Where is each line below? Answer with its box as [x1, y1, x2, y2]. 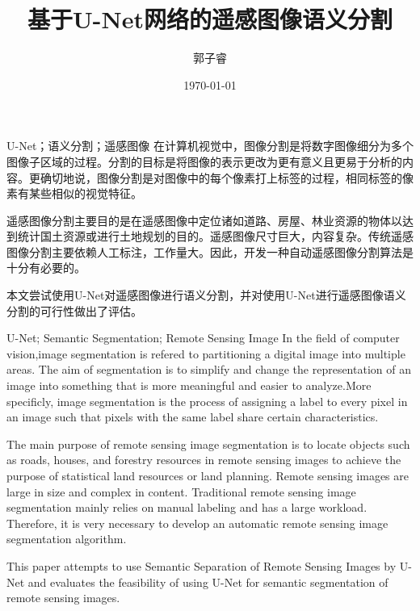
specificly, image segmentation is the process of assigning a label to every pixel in [6, 392, 408, 409]
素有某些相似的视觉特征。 [6, 185, 142, 202]
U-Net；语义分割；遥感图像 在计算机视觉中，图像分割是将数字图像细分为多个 [6, 137, 414, 154]
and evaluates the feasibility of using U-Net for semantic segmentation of [27, 573, 388, 590]
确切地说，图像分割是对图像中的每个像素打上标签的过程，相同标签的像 [40, 169, 414, 186]
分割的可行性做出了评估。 [6, 302, 142, 319]
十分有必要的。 [6, 259, 86, 276]
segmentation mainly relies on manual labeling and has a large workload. [6, 499, 367, 516]
